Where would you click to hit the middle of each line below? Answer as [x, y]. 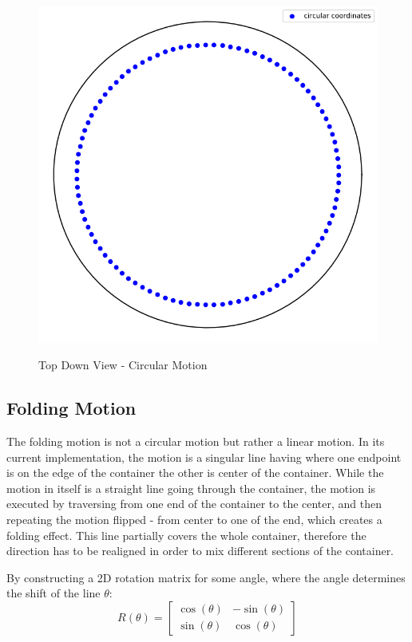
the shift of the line [53, 593]
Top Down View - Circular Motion [123, 365]
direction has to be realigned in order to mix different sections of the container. [200, 551]
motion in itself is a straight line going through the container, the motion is [191, 488]
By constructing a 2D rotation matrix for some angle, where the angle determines [206, 577]
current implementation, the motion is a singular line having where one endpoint [204, 457]
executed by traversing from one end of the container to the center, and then [194, 504]
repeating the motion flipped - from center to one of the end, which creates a [194, 519]
